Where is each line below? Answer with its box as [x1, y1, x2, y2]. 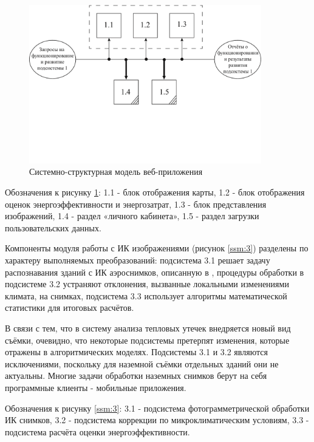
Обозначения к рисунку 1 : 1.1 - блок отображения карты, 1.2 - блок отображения [5, 186, 305, 199]
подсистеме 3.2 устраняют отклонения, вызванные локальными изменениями [5, 277, 289, 290]
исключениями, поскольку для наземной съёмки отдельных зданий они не [5, 357, 279, 370]
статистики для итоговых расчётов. [5, 301, 134, 314]
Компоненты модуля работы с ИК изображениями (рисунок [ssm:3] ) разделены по [5, 242, 309, 254]
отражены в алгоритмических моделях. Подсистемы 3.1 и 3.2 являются [5, 345, 268, 358]
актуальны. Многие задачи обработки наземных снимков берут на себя [5, 369, 267, 382]
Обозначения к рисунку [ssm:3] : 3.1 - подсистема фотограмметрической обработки [5, 401, 310, 414]
